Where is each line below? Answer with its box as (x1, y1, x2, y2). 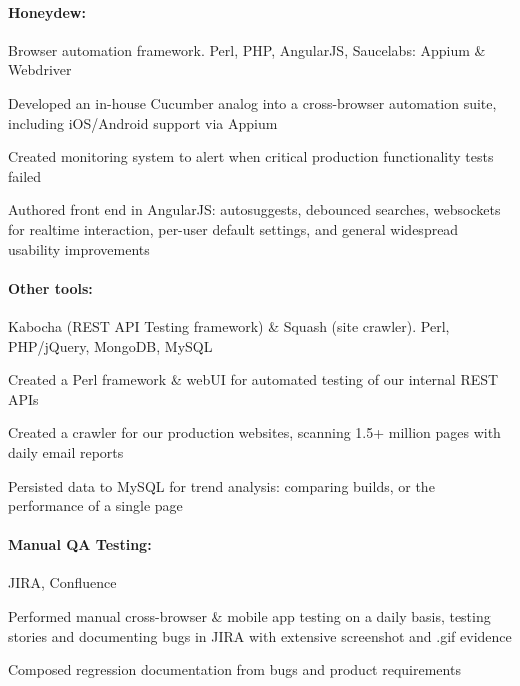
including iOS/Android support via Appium (8, 112, 278, 133)
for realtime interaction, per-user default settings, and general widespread (8, 218, 459, 239)
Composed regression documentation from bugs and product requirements (8, 659, 461, 680)
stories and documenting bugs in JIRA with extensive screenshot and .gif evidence (8, 625, 512, 646)
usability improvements (8, 238, 150, 259)
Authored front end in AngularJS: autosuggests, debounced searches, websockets (8, 199, 501, 220)
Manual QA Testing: (8, 534, 152, 555)
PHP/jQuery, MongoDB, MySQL (8, 335, 213, 356)
